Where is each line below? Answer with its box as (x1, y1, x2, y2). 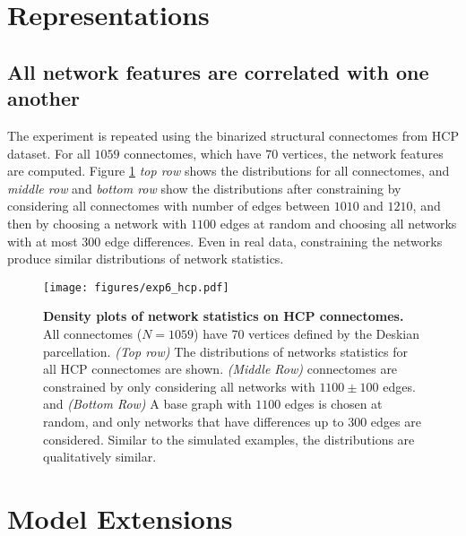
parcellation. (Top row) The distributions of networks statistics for (43, 341, 408, 360)
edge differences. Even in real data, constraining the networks (104, 231, 443, 250)
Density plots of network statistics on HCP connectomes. (43, 307, 404, 325)
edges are (370, 411, 421, 430)
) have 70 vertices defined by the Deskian (194, 324, 420, 342)
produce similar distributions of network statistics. (7, 249, 284, 268)
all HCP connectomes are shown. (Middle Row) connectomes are (43, 359, 398, 378)
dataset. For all (7, 143, 91, 162)
